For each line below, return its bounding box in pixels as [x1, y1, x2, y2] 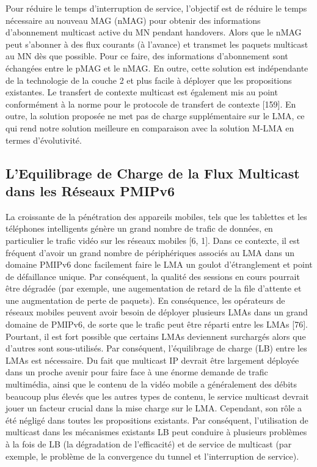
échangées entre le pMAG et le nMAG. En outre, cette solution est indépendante [5, 61, 308, 74]
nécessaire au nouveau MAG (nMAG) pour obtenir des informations [5, 13, 261, 26]
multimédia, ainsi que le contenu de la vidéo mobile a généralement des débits [5, 378, 297, 391]
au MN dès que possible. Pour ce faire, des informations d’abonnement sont [5, 50, 288, 62]
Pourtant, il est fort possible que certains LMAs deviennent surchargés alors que [5, 329, 306, 342]
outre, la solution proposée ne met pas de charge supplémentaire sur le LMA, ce [5, 109, 305, 122]
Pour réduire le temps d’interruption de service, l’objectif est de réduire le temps [5, 2, 307, 14]
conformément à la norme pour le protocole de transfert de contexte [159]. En [5, 97, 296, 110]
